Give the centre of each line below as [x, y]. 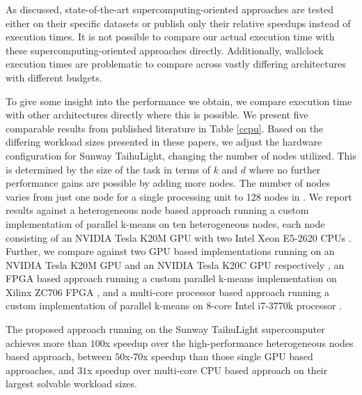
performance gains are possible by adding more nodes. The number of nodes [168, 183]
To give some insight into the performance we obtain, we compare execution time [179, 101]
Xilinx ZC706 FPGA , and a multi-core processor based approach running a [167, 292]
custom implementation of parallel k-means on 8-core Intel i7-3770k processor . [174, 305]
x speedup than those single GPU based [228, 356]
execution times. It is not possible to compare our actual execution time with [170, 37]
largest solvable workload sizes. [71, 384]
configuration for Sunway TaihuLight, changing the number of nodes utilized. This [181, 155]
